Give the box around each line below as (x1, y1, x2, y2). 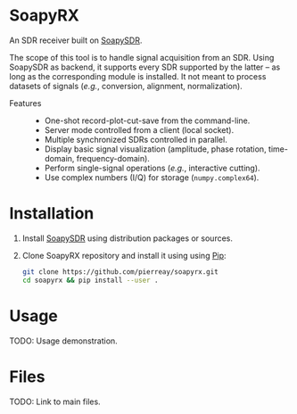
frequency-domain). (76, 153, 150, 163)
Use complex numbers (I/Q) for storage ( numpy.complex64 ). (44, 171, 260, 183)
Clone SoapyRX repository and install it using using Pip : (21, 250, 227, 261)
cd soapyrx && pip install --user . (21, 276, 159, 285)
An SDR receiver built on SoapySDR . (9, 35, 143, 46)
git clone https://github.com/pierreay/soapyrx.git (21, 267, 219, 277)
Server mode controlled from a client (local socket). (44, 124, 235, 135)
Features (9, 97, 42, 108)
